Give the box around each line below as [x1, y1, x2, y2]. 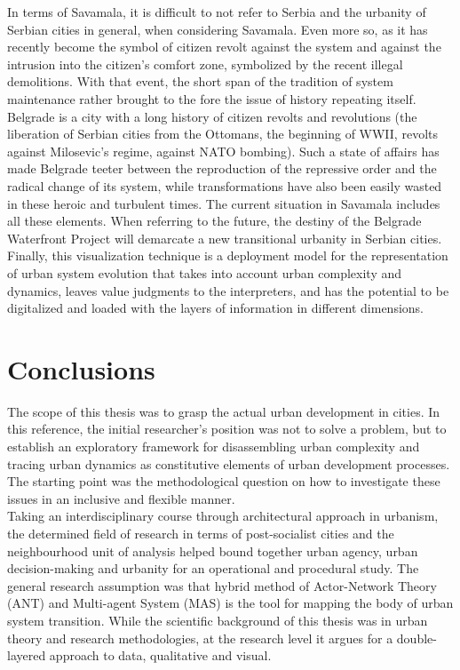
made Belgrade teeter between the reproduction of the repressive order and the [7, 159, 437, 178]
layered [7, 646, 46, 665]
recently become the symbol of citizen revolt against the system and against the [7, 37, 441, 56]
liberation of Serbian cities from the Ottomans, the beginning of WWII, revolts [7, 124, 438, 143]
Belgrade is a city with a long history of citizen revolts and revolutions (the [7, 107, 417, 125]
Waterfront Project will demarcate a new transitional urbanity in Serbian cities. [7, 228, 442, 247]
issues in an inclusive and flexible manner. [7, 489, 235, 507]
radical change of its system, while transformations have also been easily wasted [7, 176, 442, 195]
